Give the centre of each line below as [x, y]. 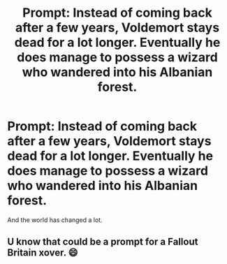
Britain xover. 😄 [43, 253]
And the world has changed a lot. [55, 220]
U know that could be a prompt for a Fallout [103, 242]
